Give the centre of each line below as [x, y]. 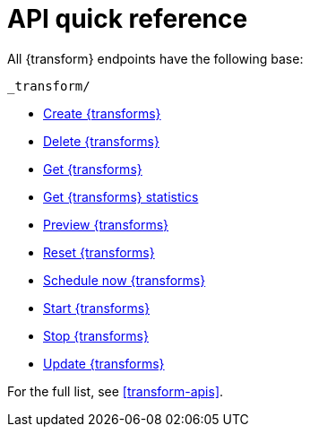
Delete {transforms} [101, 141]
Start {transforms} [97, 308]
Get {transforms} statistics [121, 196]
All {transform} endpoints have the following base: [155, 58]
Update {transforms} [104, 363]
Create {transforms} [102, 113]
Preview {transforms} [106, 224]
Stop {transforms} [96, 335]
